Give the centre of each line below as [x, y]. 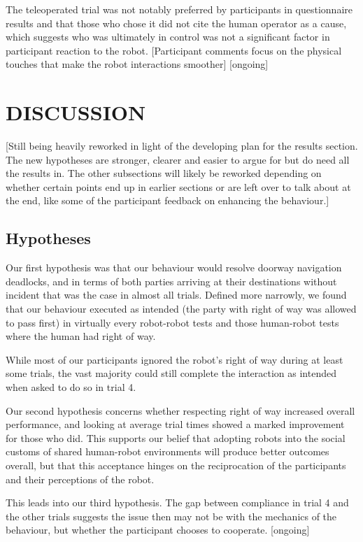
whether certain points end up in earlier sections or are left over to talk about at [178, 186]
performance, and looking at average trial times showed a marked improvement [175, 424]
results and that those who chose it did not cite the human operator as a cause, [176, 23]
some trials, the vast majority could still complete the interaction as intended [171, 373]
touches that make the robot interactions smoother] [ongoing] [137, 64]
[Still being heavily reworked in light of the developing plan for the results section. [182, 146]
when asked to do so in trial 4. [71, 387]
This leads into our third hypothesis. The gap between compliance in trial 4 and [177, 502]
